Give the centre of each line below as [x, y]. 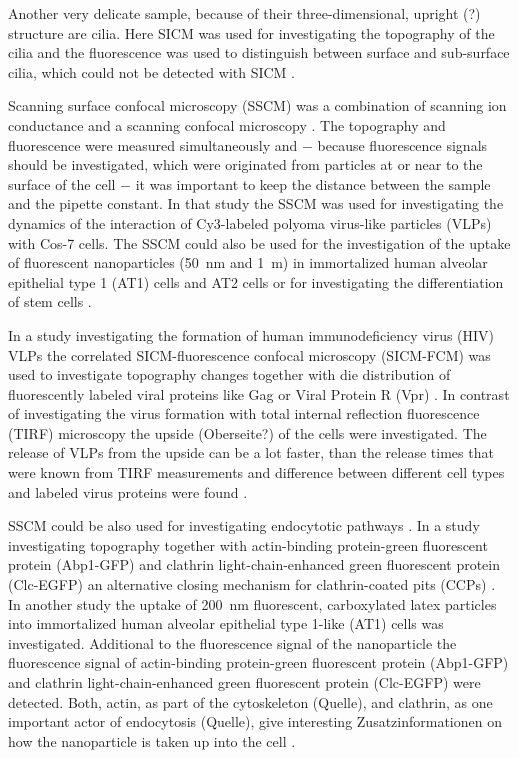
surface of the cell [62, 183]
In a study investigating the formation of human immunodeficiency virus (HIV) [251, 334]
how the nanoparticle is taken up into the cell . [152, 740]
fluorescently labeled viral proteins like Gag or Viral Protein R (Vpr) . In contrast [259, 393]
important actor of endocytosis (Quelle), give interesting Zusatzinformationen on [255, 721]
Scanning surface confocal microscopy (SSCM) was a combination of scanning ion [257, 105]
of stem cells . [50, 301]
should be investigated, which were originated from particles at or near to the [245, 164]
